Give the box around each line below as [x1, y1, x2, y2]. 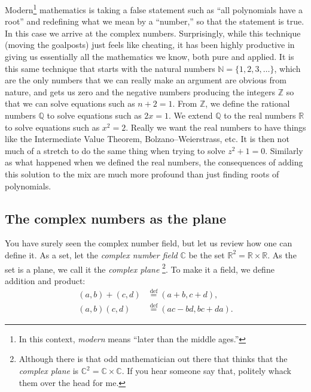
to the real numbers [224, 109, 296, 121]
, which [274, 62, 301, 74]
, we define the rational [205, 97, 290, 110]
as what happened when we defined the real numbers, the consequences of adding [5, 156, 303, 168]
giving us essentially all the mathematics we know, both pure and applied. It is [5, 50, 294, 63]
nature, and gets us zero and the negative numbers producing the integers [5, 85, 276, 98]
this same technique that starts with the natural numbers [5, 62, 215, 74]
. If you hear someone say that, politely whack [121, 364, 291, 377]
